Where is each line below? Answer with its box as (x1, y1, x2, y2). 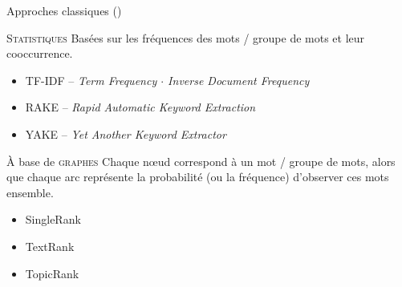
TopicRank (25, 265, 79, 281)
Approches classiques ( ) (6, 2, 122, 18)
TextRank (25, 237, 75, 254)
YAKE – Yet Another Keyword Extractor (25, 125, 226, 142)
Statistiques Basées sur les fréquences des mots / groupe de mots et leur (6, 29, 365, 46)
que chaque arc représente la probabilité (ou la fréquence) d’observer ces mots (6, 168, 389, 185)
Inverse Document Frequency (168, 71, 310, 88)
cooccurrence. (6, 45, 73, 62)
